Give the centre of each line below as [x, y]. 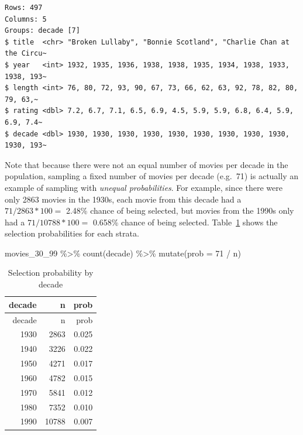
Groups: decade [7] [42, 31]
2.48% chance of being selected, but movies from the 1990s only [180, 210]
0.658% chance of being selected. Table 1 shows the [185, 222]
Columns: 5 [26, 19]
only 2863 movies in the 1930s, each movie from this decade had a [123, 199]
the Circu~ [26, 54]
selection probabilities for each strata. [72, 233]
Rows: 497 [24, 8]
